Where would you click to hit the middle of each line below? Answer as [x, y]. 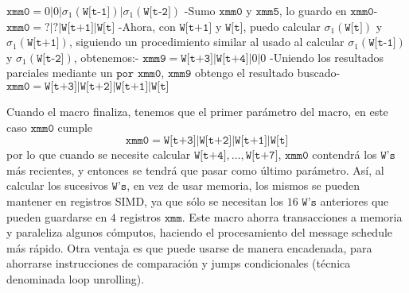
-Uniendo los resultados [327, 57]
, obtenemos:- [106, 57]
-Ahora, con [147, 26]
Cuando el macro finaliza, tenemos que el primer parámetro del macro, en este [197, 111]
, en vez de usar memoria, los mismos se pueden [243, 185]
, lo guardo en [313, 10]
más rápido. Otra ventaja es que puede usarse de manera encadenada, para [189, 247]
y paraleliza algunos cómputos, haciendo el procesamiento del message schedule [200, 232]
